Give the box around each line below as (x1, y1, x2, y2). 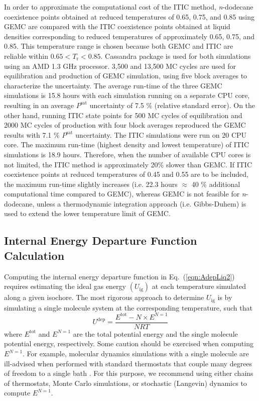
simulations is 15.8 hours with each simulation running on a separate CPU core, (4, 90, 250, 101)
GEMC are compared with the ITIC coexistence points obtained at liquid (4, 21, 230, 32)
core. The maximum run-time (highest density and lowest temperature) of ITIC (4, 139, 249, 150)
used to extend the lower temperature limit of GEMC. (4, 208, 171, 219)
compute (4, 387, 31, 398)
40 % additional (191, 178, 240, 189)
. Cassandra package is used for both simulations (100, 50, 251, 61)
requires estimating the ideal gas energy (4, 281, 126, 291)
